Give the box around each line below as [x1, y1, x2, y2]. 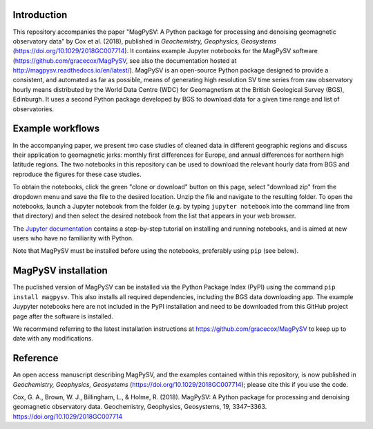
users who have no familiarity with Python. [12, 234, 134, 242]
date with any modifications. [12, 334, 93, 343]
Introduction [12, 9, 68, 21]
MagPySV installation [12, 265, 108, 276]
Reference [12, 352, 59, 364]
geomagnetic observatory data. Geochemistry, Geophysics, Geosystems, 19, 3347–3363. [12, 403, 267, 411]
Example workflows [12, 123, 100, 135]
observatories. [12, 104, 55, 113]
